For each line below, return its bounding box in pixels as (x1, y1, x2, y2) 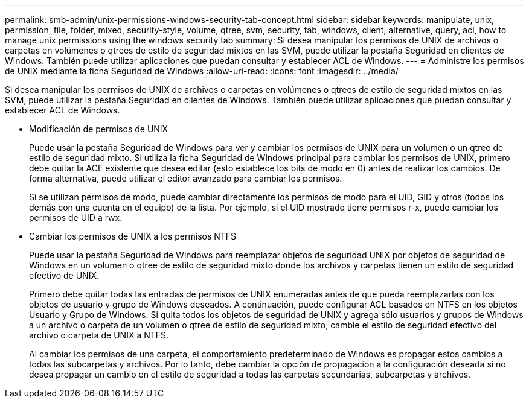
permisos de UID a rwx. (29, 212, 123, 223)
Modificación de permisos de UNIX (29, 124, 168, 134)
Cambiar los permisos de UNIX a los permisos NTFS (29, 231, 237, 241)
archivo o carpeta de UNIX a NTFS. (29, 330, 169, 340)
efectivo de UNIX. (29, 270, 99, 281)
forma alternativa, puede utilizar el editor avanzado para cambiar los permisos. (29, 173, 342, 183)
